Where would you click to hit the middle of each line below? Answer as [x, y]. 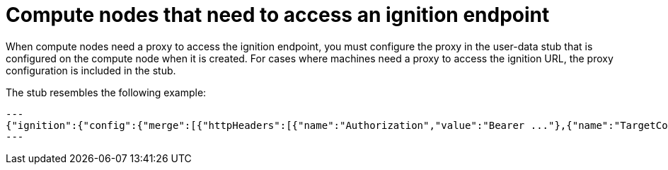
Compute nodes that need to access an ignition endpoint [278, 15]
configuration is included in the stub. [91, 70]
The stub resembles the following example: [106, 92]
